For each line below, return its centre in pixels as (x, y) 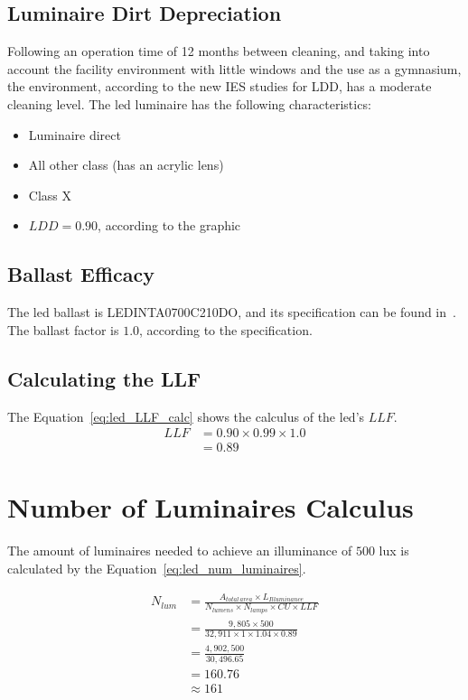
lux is (394, 551)
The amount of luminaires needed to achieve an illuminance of (180, 551)
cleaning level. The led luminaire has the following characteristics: (189, 103)
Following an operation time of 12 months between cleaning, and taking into (219, 51)
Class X (50, 195)
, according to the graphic (169, 225)
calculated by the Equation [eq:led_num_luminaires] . (157, 568)
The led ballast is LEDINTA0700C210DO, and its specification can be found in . (232, 312)
